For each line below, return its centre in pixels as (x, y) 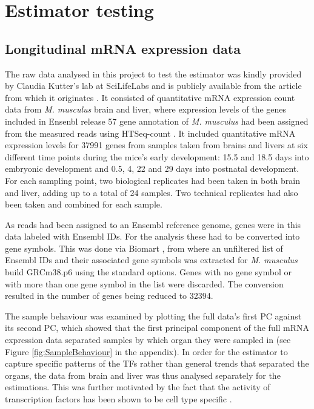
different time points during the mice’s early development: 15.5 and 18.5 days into (157, 156)
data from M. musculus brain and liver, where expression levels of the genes (146, 109)
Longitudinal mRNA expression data (123, 48)
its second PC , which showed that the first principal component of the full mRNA (157, 328)
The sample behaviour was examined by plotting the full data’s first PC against (153, 316)
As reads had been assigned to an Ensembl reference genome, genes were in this (153, 224)
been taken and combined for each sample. (84, 204)
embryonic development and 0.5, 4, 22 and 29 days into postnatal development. (152, 169)
